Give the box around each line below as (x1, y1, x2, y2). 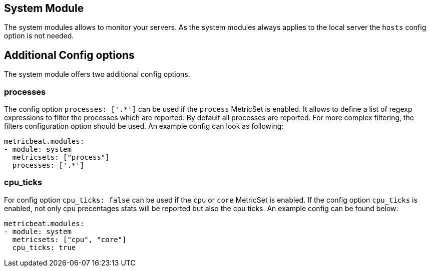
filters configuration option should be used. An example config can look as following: (4, 122, 284, 131)
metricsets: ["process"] (12, 153, 110, 162)
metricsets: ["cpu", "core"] (12, 235, 127, 244)
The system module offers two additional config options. (4, 70, 190, 79)
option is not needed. (4, 31, 74, 40)
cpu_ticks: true (12, 243, 76, 252)
